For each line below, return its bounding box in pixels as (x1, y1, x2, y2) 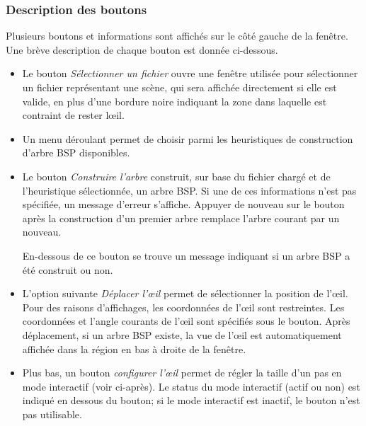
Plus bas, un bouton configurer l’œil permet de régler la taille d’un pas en (22, 365, 342, 380)
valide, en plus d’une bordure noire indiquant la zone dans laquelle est (22, 93, 327, 108)
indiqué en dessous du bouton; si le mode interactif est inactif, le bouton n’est (22, 393, 360, 408)
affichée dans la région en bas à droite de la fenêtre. (22, 341, 246, 356)
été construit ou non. (22, 262, 113, 277)
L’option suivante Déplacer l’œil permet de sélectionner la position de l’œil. (22, 286, 348, 301)
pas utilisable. (22, 406, 82, 421)
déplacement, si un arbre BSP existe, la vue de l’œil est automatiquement (22, 327, 342, 342)
